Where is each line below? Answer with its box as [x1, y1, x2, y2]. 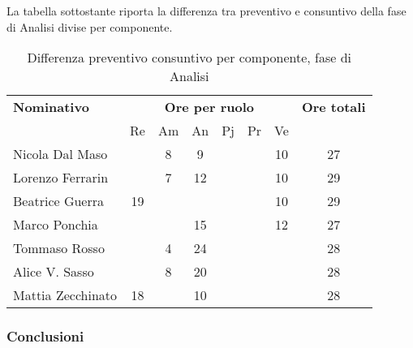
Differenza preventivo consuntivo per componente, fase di [27, 48, 352, 67]
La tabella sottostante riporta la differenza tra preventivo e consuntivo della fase [6, 2, 407, 19]
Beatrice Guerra [13, 191, 105, 211]
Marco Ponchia [13, 215, 98, 234]
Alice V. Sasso [13, 262, 94, 281]
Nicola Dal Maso [13, 144, 108, 164]
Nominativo [13, 97, 89, 117]
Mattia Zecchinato [13, 286, 118, 305]
